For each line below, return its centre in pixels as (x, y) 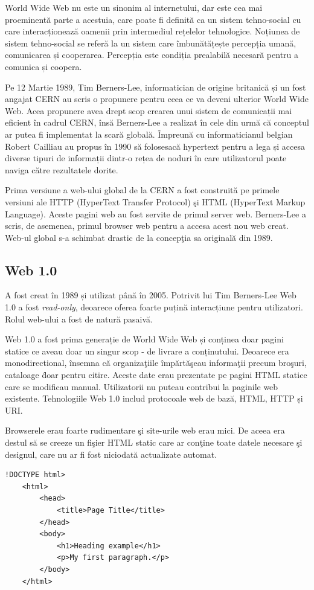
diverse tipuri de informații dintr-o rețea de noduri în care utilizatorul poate (146, 158)
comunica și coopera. (43, 66)
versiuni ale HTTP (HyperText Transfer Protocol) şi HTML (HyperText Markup (155, 201)
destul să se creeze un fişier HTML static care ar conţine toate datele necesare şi (154, 442)
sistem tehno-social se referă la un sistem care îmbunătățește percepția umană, (151, 43)
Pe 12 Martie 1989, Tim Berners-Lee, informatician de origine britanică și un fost (155, 87)
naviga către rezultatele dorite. (62, 169)
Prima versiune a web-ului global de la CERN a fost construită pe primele (142, 190)
